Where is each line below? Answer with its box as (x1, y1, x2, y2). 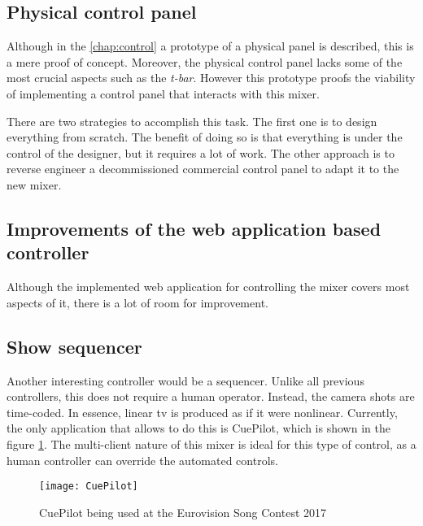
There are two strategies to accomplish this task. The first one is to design (7, 112, 377, 129)
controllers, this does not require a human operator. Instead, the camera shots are (7, 388, 415, 405)
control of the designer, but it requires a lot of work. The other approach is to (7, 144, 395, 161)
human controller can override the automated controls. (7, 451, 278, 468)
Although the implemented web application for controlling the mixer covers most (7, 278, 410, 295)
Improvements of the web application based (7, 215, 382, 241)
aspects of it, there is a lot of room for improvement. (7, 293, 268, 311)
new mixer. (7, 176, 62, 193)
